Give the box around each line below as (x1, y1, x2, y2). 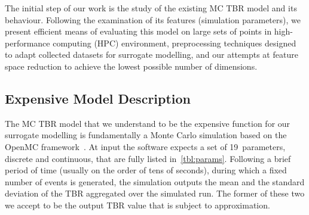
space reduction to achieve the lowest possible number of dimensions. (5, 60, 258, 72)
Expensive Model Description (5, 89, 191, 107)
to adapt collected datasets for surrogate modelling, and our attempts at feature (5, 48, 298, 61)
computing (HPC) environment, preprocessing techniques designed (53, 36, 296, 49)
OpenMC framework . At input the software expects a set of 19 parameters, (5, 140, 286, 152)
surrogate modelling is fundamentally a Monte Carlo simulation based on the (5, 129, 287, 141)
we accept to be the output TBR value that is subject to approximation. (5, 198, 270, 211)
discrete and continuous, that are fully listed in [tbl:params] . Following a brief (5, 152, 291, 164)
